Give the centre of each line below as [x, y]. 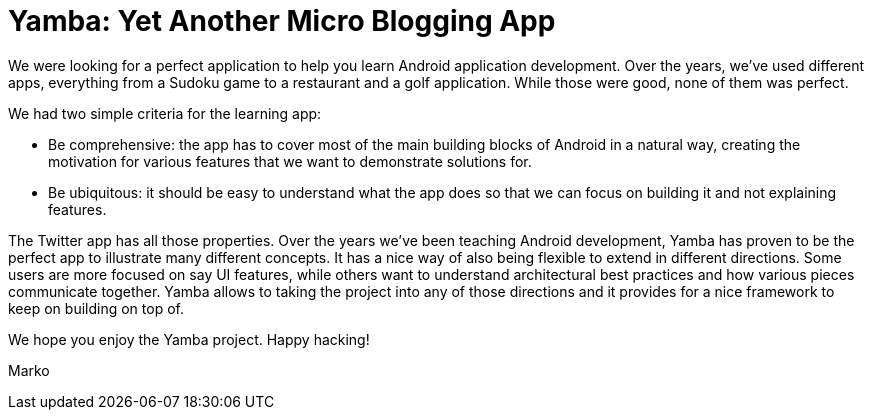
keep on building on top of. [96, 308]
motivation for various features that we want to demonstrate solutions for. [290, 161]
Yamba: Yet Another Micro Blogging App [282, 21]
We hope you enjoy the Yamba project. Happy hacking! [189, 339]
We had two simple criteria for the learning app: [165, 113]
